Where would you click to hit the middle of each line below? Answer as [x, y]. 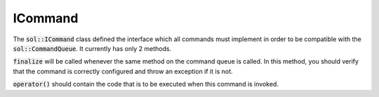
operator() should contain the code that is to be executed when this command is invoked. [146, 84]
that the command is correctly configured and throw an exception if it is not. [123, 71]
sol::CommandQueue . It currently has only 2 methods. [92, 48]
